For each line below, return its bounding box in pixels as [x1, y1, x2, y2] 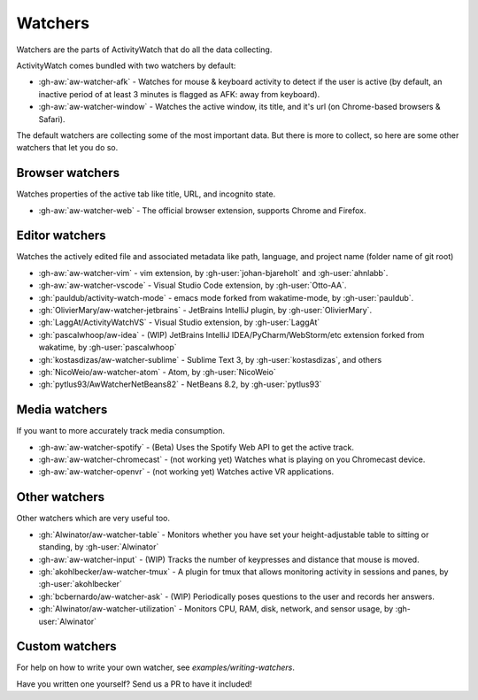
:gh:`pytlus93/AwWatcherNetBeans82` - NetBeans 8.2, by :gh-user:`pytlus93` [38, 379, 322, 389]
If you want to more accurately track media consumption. [16, 426, 226, 436]
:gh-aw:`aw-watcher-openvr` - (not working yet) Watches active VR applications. [38, 466, 335, 477]
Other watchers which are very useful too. [16, 513, 171, 524]
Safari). [38, 113, 66, 124]
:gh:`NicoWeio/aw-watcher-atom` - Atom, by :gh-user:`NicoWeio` [38, 367, 276, 377]
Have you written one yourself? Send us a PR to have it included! [16, 678, 252, 689]
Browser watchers [16, 165, 119, 181]
